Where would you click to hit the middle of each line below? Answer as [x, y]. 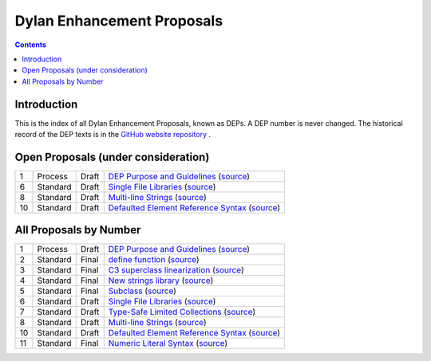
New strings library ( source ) [161, 281]
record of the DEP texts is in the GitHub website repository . [113, 135]
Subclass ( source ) [142, 291]
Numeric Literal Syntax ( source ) [168, 343]
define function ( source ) [154, 260]
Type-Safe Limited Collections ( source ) [182, 312]
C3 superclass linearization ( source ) [176, 270]
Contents [31, 45]
